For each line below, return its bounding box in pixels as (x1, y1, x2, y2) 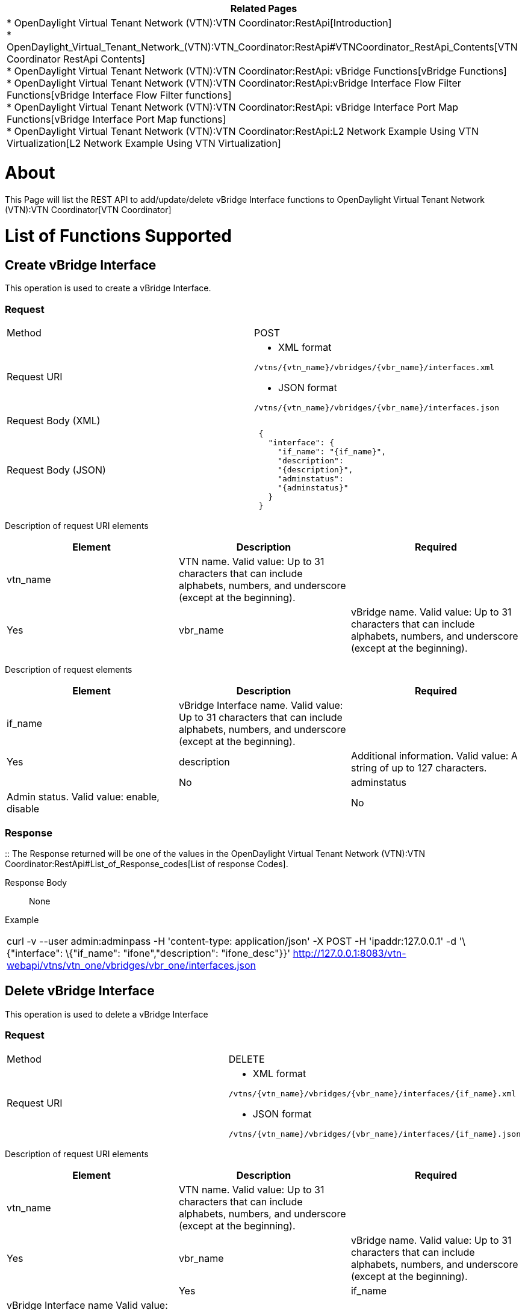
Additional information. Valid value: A (350, 750, 518, 762)
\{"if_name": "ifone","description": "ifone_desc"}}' (65, 947, 290, 959)
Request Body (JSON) (7, 463, 106, 476)
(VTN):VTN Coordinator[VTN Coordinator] (5, 204, 172, 215)
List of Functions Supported (5, 226, 232, 247)
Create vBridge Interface (5, 258, 157, 273)
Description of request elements (5, 664, 132, 675)
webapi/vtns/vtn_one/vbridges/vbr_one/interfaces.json (7, 959, 256, 971)
